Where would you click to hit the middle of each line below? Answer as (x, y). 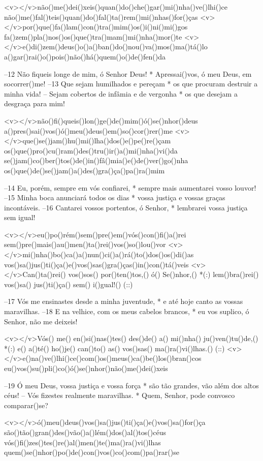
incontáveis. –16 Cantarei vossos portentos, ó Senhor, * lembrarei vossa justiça (126, 207)
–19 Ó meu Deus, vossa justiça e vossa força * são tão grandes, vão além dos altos (131, 385)
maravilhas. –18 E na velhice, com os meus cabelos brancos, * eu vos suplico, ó (127, 311)
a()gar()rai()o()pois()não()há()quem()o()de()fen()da (85, 56)
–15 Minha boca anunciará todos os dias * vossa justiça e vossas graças (115, 197)
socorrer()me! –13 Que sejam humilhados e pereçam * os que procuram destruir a (131, 84)
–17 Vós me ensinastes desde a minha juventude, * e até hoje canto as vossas (124, 301)
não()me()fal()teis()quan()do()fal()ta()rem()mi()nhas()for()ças (101, 17)
